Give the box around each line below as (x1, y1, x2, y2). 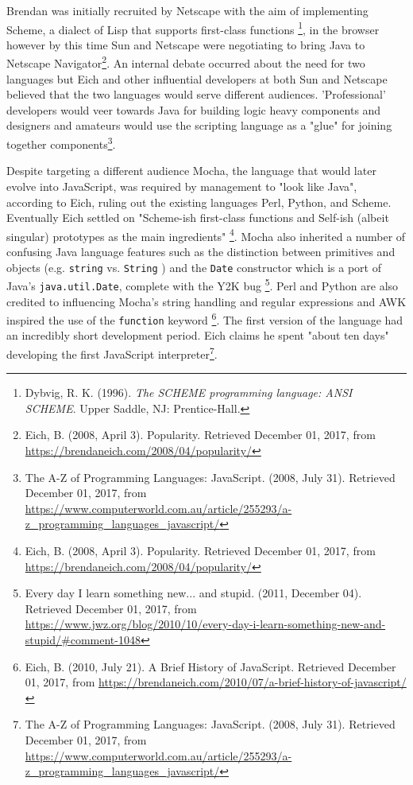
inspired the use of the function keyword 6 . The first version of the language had (6, 309, 403, 328)
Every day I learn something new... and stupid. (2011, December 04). (25, 585, 362, 601)
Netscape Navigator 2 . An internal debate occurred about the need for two (6, 52, 365, 72)
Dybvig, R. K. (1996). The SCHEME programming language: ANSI (25, 384, 353, 401)
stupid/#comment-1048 (25, 631, 141, 647)
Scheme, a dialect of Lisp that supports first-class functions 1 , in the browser (6, 18, 380, 37)
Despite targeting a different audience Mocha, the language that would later (6, 162, 376, 179)
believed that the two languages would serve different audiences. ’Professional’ (6, 86, 386, 103)
